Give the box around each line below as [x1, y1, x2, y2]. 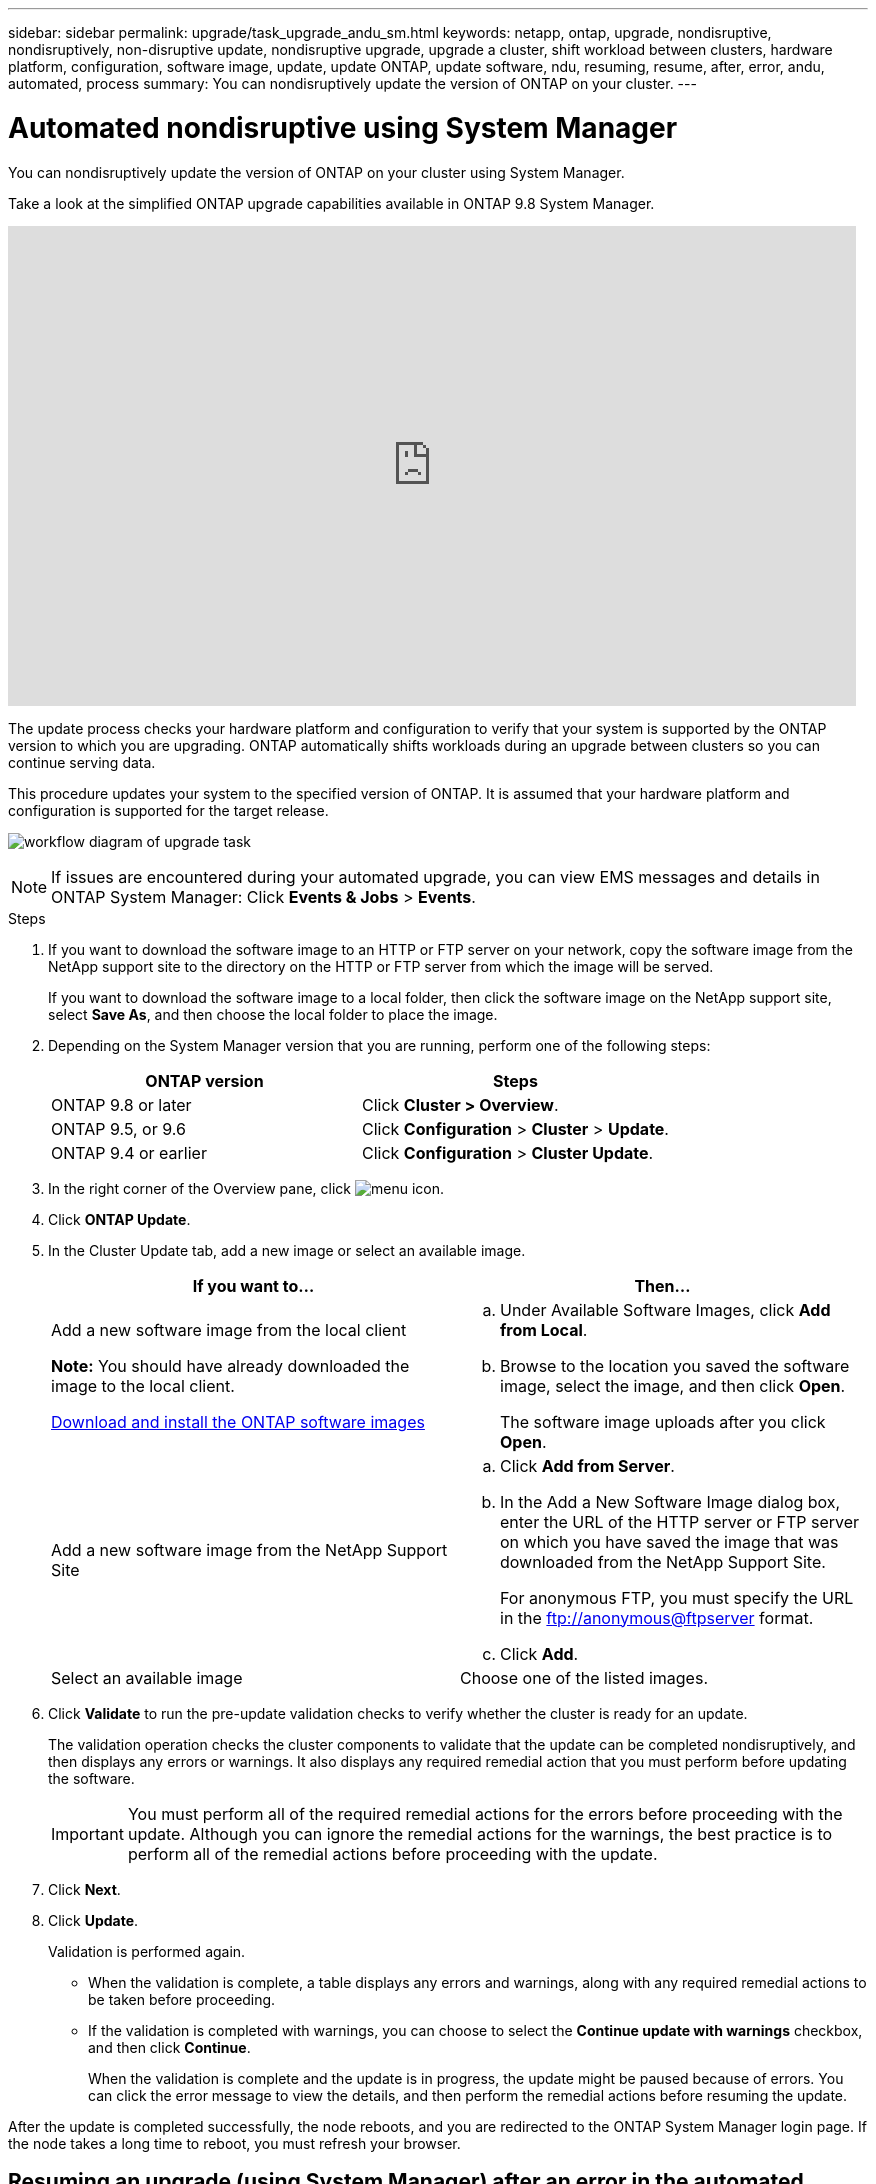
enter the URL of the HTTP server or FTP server [500, 1511, 860, 1532]
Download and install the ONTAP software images [51, 1411, 425, 1432]
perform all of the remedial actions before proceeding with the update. [127, 1843, 658, 1864]
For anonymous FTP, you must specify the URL [500, 1587, 854, 1608]
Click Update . [48, 1911, 139, 1929]
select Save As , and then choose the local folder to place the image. [48, 1005, 498, 1023]
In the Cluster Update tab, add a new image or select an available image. [48, 1241, 526, 1259]
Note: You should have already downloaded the [51, 1355, 410, 1376]
